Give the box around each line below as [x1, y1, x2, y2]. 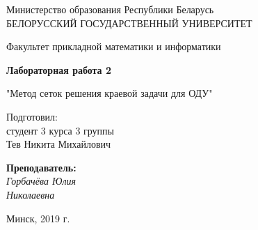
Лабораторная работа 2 [6, 62, 112, 77]
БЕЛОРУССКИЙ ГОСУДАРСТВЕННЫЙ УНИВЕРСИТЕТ [6, 15, 252, 30]
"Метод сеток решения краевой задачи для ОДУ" [6, 86, 213, 100]
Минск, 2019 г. [6, 210, 70, 225]
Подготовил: [6, 109, 58, 123]
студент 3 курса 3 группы [6, 123, 115, 137]
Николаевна [6, 187, 55, 201]
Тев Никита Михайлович [6, 137, 111, 151]
